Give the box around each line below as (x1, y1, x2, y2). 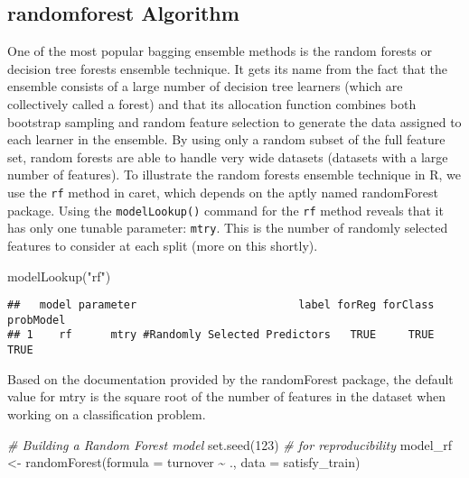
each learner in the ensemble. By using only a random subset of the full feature (7, 130, 446, 149)
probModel (7, 313, 66, 326)
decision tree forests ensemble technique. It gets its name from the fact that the (7, 59, 448, 78)
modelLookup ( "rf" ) (7, 266, 111, 285)
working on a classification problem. (7, 404, 206, 423)
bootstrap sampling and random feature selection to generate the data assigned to (7, 112, 462, 131)
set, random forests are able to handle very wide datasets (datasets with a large (7, 147, 448, 166)
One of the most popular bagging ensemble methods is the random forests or (7, 41, 432, 60)
